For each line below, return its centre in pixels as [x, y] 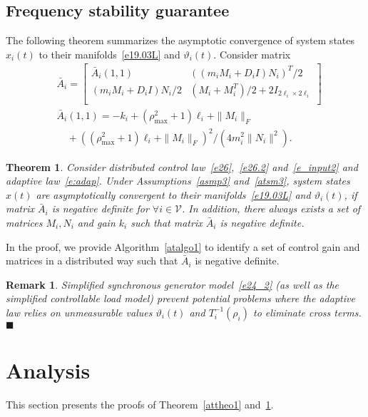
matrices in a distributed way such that [92, 261]
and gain [96, 222]
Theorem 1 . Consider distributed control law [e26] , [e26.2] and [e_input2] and [182, 166]
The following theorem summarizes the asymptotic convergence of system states [180, 40]
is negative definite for [100, 208]
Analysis [48, 370]
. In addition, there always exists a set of [271, 208]
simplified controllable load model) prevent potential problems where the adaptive [180, 298]
